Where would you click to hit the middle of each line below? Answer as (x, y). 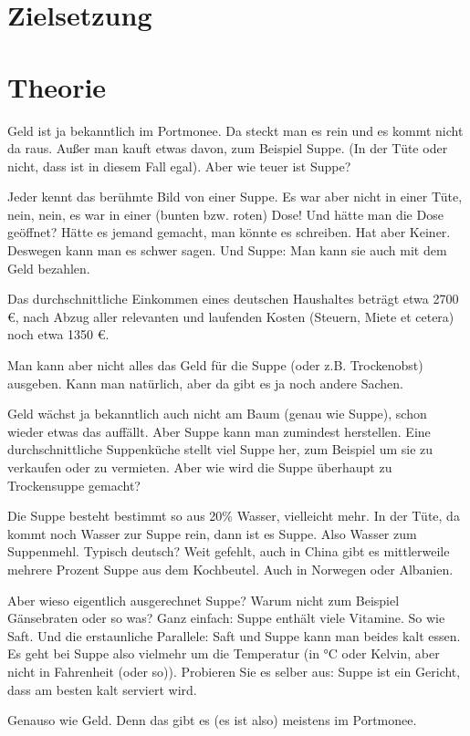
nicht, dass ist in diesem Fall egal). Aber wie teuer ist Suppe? (179, 166)
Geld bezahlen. (49, 268)
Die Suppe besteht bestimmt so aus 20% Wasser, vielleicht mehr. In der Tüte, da (234, 516)
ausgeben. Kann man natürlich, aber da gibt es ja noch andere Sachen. (205, 383)
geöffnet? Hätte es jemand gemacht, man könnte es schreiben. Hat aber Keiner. (229, 232)
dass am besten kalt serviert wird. (102, 689)
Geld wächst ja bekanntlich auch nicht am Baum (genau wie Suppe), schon (217, 414)
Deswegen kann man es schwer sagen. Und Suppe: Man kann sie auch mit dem (227, 250)
